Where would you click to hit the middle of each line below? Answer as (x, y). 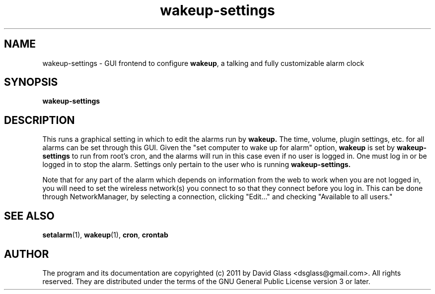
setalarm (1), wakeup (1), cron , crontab (105, 235)
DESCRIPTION (39, 120)
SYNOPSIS (31, 82)
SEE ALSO (29, 216)
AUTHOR (27, 254)
